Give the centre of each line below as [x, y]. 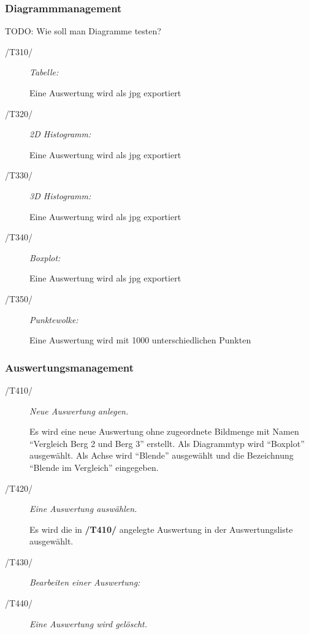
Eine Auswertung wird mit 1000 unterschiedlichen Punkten [140, 340]
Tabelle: [44, 72]
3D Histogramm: [60, 195]
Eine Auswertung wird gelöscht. [89, 623]
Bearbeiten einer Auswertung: [85, 582]
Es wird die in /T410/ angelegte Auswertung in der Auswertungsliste [161, 529]
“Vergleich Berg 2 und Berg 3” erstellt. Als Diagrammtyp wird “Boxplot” [167, 443]
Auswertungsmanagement [70, 367]
